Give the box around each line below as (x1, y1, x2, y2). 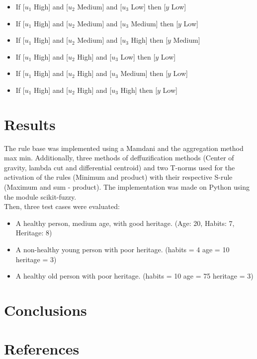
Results (4, 114, 56, 134)
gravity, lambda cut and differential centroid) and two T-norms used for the (4, 162, 235, 172)
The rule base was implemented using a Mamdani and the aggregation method (4, 143, 244, 153)
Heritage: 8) (15, 227, 52, 238)
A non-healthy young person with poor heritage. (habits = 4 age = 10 (15, 244, 230, 255)
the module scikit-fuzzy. (4, 191, 77, 202)
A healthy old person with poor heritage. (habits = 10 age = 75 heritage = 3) (15, 271, 254, 281)
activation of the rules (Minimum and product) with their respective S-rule (4, 172, 233, 182)
